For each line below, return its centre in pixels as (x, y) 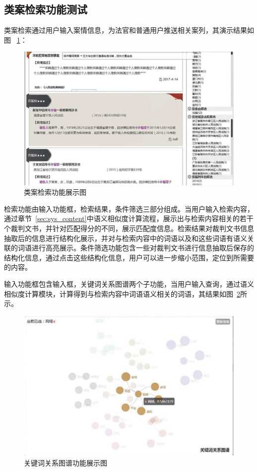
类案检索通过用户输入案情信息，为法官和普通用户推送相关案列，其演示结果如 (129, 30)
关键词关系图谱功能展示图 (65, 463)
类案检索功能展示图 (55, 192)
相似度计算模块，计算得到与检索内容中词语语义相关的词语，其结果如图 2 (122, 293)
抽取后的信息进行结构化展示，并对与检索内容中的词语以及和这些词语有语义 (126, 238)
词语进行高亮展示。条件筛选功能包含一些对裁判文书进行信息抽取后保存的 (136, 248)
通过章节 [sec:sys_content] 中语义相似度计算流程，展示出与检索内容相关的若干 (129, 218)
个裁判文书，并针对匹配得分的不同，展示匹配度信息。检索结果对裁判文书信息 (129, 228)
